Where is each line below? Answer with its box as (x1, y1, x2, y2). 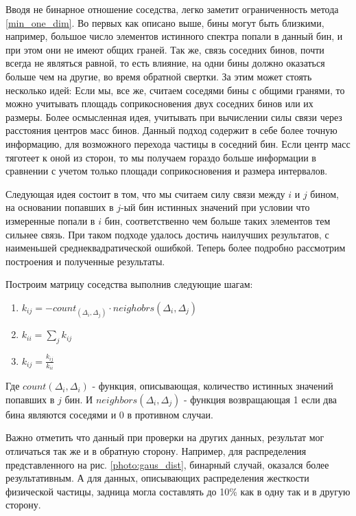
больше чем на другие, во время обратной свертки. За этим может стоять (5, 69, 312, 83)
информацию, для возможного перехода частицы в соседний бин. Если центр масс (5, 136, 351, 150)
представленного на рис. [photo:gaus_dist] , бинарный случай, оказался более (5, 457, 329, 471)
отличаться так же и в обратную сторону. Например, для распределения (5, 444, 307, 458)
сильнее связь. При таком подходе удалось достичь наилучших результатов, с (5, 227, 329, 241)
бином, (310, 186, 339, 201)
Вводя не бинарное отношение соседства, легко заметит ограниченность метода (5, 2, 339, 16)
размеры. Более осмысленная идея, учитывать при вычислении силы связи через (5, 109, 342, 124)
